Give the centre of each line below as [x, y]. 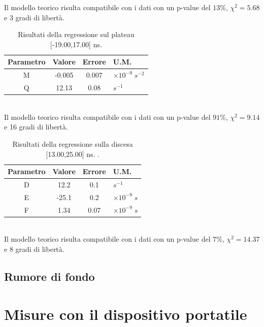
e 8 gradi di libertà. [34, 249]
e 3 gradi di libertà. [34, 17]
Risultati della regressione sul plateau [76, 34]
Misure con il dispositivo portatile [126, 314]
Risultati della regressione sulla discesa [73, 143]
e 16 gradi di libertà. [36, 127]
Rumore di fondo [49, 276]
